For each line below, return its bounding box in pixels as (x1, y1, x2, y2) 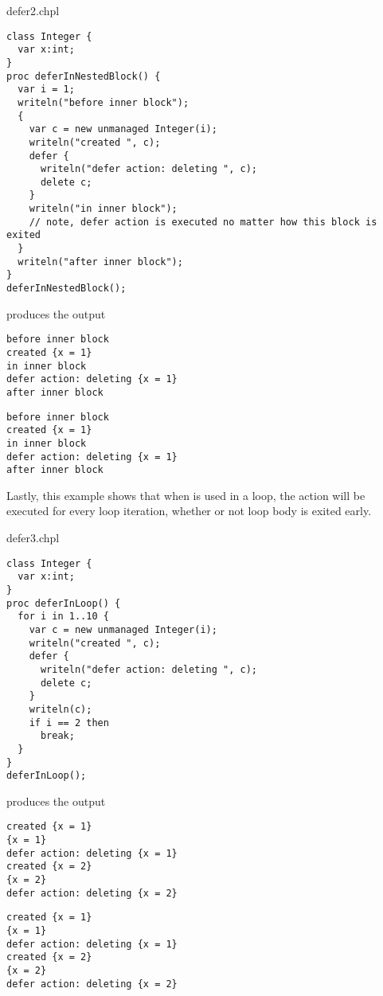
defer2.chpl (6, 2, 60, 18)
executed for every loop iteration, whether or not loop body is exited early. (6, 502, 372, 519)
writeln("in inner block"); (29, 203, 178, 215)
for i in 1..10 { (18, 611, 109, 623)
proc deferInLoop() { (6, 597, 121, 609)
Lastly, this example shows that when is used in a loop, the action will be (6, 486, 365, 503)
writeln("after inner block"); (18, 256, 183, 268)
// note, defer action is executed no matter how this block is (29, 216, 377, 228)
